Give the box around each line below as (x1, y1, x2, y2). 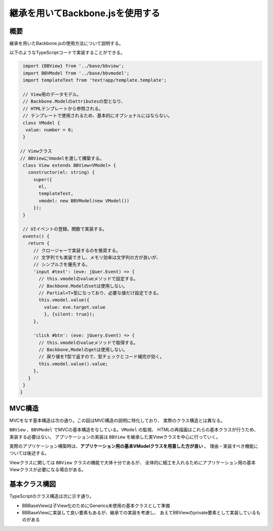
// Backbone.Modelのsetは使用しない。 (38, 283, 128, 289)
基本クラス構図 (9, 480, 56, 488)
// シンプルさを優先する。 (33, 261, 90, 268)
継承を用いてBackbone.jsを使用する (9, 8, 160, 19)
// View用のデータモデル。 (23, 92, 82, 97)
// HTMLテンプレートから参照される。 (23, 105, 104, 111)
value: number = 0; (25, 127, 74, 133)
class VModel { (23, 120, 61, 126)
